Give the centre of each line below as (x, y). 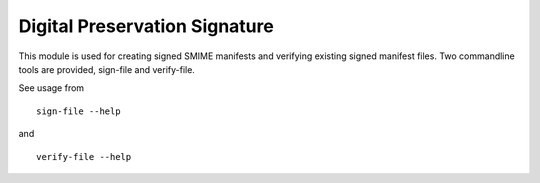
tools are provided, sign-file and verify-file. (106, 69)
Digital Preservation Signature (146, 26)
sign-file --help (78, 111)
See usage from (51, 88)
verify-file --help (84, 156)
